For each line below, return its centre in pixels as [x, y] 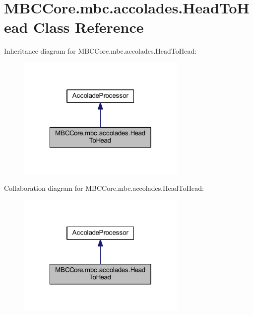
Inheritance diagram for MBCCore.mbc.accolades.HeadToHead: [100, 51]
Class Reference [89, 27]
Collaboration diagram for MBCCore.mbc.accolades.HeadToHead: [104, 188]
